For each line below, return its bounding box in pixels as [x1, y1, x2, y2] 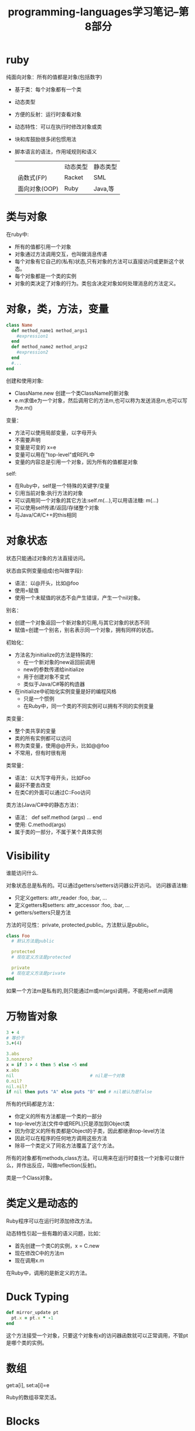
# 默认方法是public [11, 938, 54, 944]
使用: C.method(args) [14, 821, 66, 828]
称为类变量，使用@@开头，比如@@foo [14, 742, 110, 749]
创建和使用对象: [6, 377, 44, 384]
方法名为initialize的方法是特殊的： [14, 651, 97, 658]
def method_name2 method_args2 [11, 344, 88, 350]
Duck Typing [6, 1290, 69, 1303]
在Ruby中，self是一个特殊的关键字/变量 [14, 482, 110, 489]
